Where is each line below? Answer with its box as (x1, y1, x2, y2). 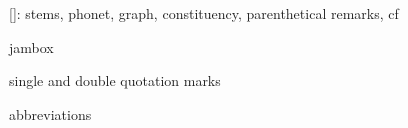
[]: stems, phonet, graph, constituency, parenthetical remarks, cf (9, 3, 399, 23)
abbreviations (9, 103, 92, 124)
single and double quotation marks (9, 70, 221, 91)
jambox (9, 36, 54, 57)
